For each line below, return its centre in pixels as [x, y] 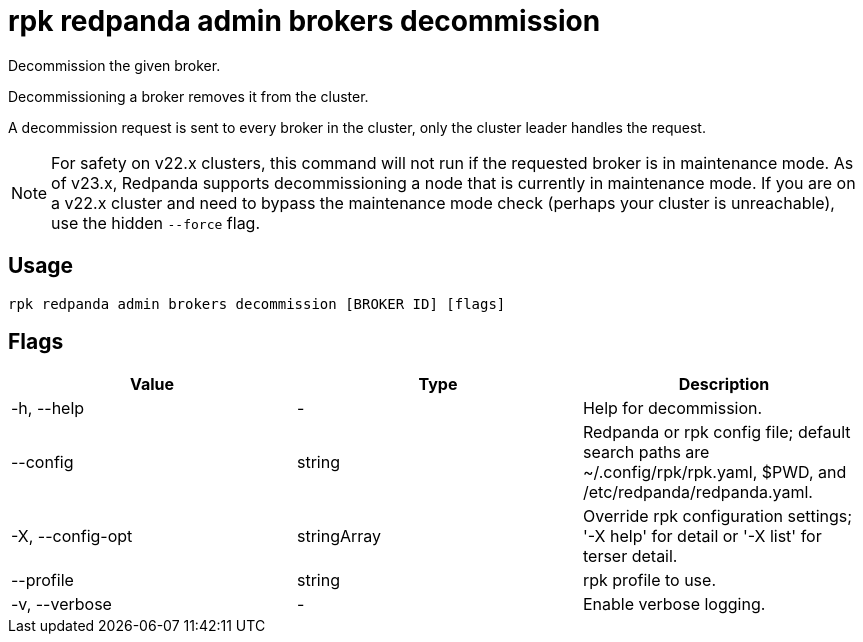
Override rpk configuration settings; [717, 516]
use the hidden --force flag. [156, 222]
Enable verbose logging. [674, 604]
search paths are [646, 452]
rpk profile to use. [649, 580]
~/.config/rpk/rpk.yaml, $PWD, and [714, 472]
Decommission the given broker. [114, 65]
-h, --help [48, 408]
